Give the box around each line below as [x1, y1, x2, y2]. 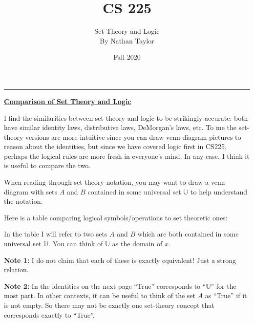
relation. [4, 264, 29, 275]
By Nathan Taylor [100, 35, 154, 45]
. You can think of [48, 238, 103, 249]
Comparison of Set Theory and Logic [4, 96, 131, 106]
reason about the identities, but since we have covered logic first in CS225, [4, 141, 227, 151]
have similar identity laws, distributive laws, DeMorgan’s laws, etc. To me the [4, 122, 236, 132]
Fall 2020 [113, 52, 141, 62]
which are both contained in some [137, 229, 239, 239]
